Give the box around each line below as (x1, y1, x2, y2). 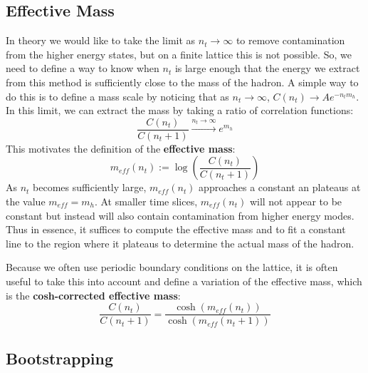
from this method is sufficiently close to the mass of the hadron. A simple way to (6, 74, 359, 89)
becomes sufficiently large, (33, 180, 147, 195)
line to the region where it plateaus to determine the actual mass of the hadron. (6, 235, 354, 250)
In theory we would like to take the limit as (6, 33, 196, 48)
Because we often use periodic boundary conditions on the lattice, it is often (6, 260, 338, 275)
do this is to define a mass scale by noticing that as (6, 88, 229, 103)
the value (6, 194, 46, 209)
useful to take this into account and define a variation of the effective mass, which (6, 273, 362, 288)
